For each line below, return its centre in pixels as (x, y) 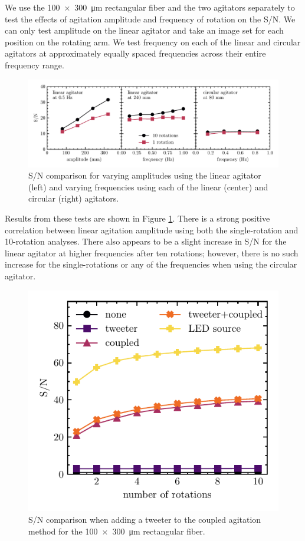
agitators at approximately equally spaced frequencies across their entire (135, 53)
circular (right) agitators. (74, 198)
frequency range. (35, 65)
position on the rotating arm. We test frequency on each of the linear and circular (153, 42)
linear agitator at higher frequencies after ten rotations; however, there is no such (152, 253)
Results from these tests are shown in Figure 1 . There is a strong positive (137, 218)
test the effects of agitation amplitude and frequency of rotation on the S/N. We (150, 19)
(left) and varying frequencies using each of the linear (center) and (148, 187)
